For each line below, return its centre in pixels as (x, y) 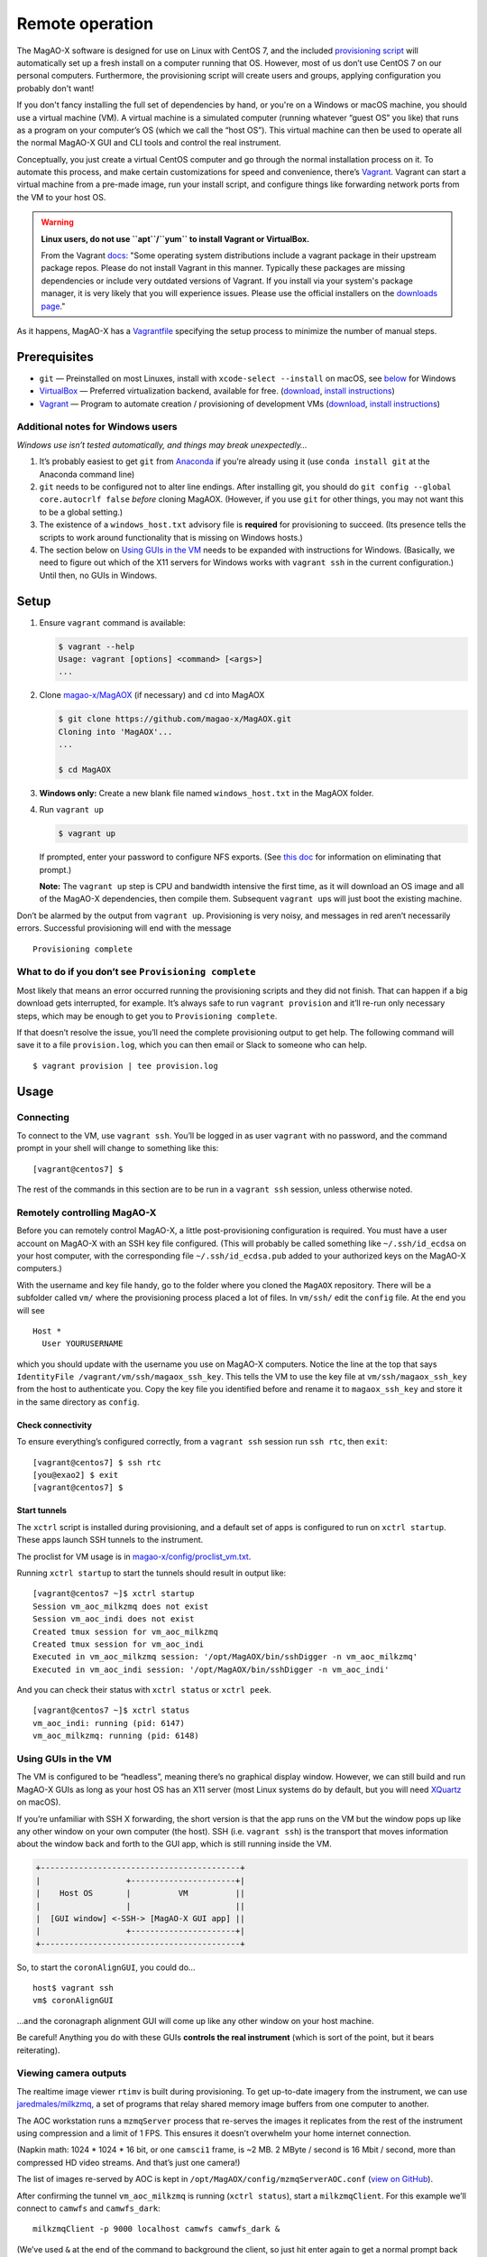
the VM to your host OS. (61, 197)
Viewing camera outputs (72, 2074)
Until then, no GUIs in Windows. (98, 575)
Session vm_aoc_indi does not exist (114, 1619)
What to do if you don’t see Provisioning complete (136, 972)
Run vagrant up (71, 810)
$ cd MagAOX (85, 769)
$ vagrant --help (96, 646)
